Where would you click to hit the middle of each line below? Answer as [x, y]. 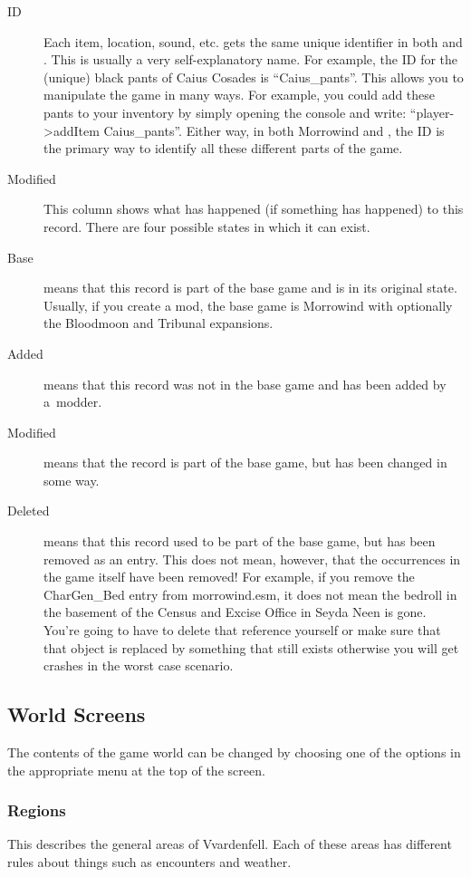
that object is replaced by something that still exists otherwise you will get [251, 647]
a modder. [73, 402]
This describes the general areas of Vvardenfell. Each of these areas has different [230, 844]
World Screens [77, 714]
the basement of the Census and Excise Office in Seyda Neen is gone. [235, 612]
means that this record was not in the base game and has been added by [245, 384]
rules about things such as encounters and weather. [149, 862]
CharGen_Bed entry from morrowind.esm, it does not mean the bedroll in [250, 594]
